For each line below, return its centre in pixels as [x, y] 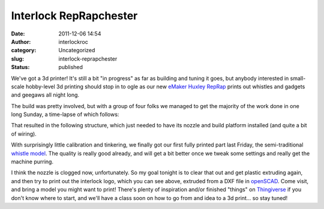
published [71, 67]
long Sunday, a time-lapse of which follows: [65, 115]
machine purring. [32, 162]
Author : [21, 41]
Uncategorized [77, 50]
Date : [18, 34]
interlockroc [73, 41]
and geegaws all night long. [45, 95]
